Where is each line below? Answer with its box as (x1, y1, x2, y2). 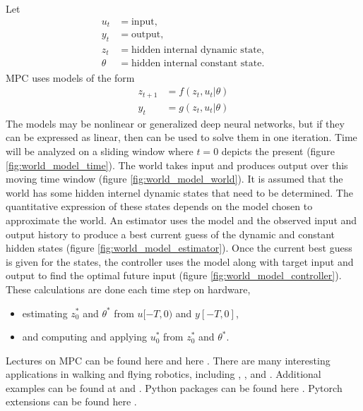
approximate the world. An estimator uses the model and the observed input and (6, 212, 357, 227)
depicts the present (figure (221, 143, 335, 158)
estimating (22, 305, 68, 320)
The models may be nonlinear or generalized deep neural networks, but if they (6, 116, 345, 130)
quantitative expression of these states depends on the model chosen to (6, 199, 313, 214)
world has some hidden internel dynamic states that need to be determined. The (6, 185, 353, 200)
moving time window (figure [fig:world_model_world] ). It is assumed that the (6, 171, 343, 186)
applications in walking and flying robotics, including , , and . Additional (6, 367, 321, 381)
